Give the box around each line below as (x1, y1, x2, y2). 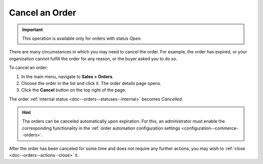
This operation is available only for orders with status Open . (22, 35, 142, 41)
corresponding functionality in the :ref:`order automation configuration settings (22, 125, 180, 131)
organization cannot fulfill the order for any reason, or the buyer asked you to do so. (9, 56, 178, 62)
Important (22, 27, 43, 33)
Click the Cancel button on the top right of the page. (21, 87, 127, 93)
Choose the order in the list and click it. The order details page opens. (21, 80, 162, 86)
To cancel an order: (9, 65, 48, 70)
